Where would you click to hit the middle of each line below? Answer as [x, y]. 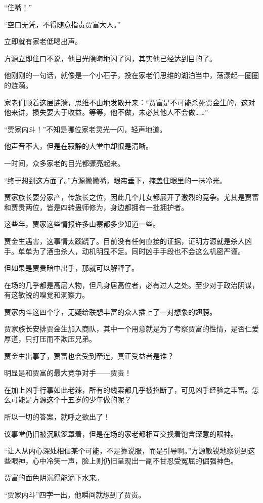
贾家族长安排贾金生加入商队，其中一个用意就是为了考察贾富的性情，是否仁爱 [131, 329]
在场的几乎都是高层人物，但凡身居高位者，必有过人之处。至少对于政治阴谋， [131, 285]
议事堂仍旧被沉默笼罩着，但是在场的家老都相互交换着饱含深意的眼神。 [121, 433]
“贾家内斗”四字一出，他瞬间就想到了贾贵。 [75, 494]
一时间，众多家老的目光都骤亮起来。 [64, 163]
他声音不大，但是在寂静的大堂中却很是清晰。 [78, 146]
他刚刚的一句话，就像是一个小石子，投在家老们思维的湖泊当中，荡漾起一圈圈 [131, 75]
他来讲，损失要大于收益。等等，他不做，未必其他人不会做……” [106, 112]
